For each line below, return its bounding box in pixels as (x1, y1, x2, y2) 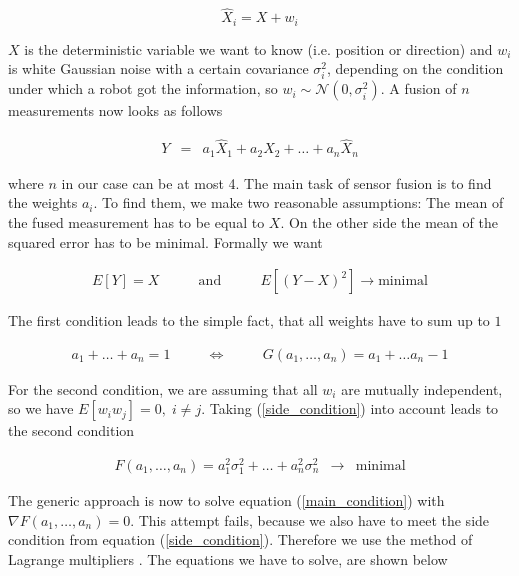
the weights (8, 192, 78, 213)
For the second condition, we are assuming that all (8, 378, 318, 399)
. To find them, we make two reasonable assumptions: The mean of (93, 192, 504, 213)
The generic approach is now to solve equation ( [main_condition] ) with (8, 490, 445, 511)
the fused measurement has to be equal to (8, 211, 265, 232)
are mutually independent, (341, 378, 503, 399)
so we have (8, 398, 74, 419)
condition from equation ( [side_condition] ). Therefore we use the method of (8, 529, 473, 550)
